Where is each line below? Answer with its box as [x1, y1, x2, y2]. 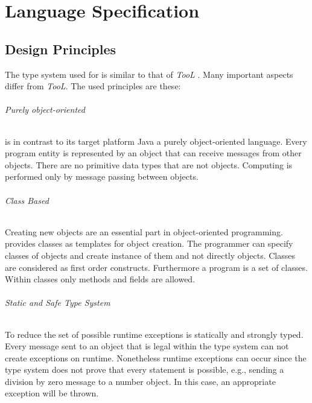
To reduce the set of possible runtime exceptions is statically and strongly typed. [5, 328, 304, 340]
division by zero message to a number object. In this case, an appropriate [5, 375, 276, 387]
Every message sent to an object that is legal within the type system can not [5, 340, 289, 352]
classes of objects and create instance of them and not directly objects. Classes [5, 249, 295, 261]
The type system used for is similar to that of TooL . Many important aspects [5, 68, 293, 80]
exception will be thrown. [5, 387, 99, 399]
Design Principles [5, 39, 116, 58]
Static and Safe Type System [5, 296, 110, 309]
